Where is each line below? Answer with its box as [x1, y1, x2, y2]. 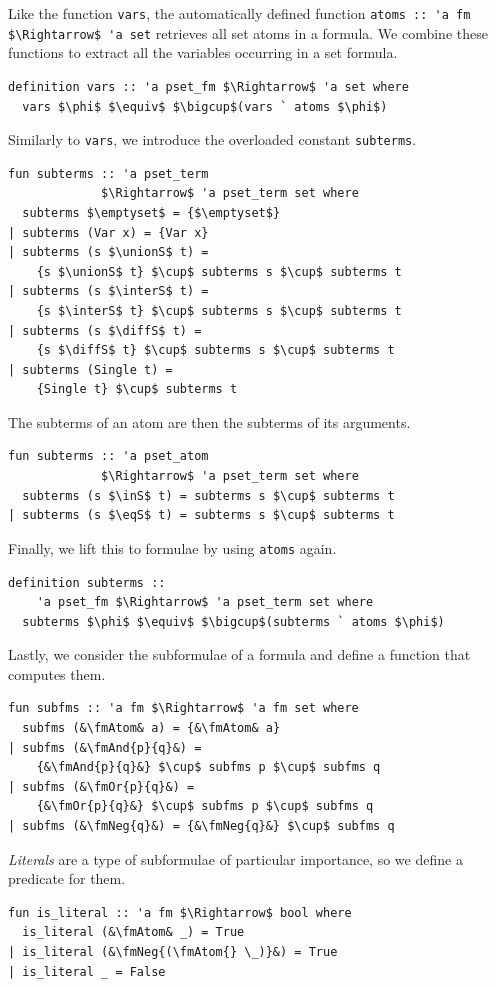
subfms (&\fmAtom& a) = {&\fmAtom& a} [22, 721, 281, 736]
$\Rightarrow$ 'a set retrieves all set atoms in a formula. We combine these [8, 22, 488, 43]
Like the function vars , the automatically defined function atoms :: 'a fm [8, 3, 471, 23]
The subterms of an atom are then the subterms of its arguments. [8, 411, 411, 432]
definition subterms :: [8, 575, 166, 590]
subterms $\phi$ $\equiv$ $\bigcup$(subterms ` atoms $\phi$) [22, 614, 445, 629]
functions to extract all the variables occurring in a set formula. [8, 42, 398, 63]
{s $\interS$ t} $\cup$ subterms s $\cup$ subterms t [36, 303, 402, 318]
